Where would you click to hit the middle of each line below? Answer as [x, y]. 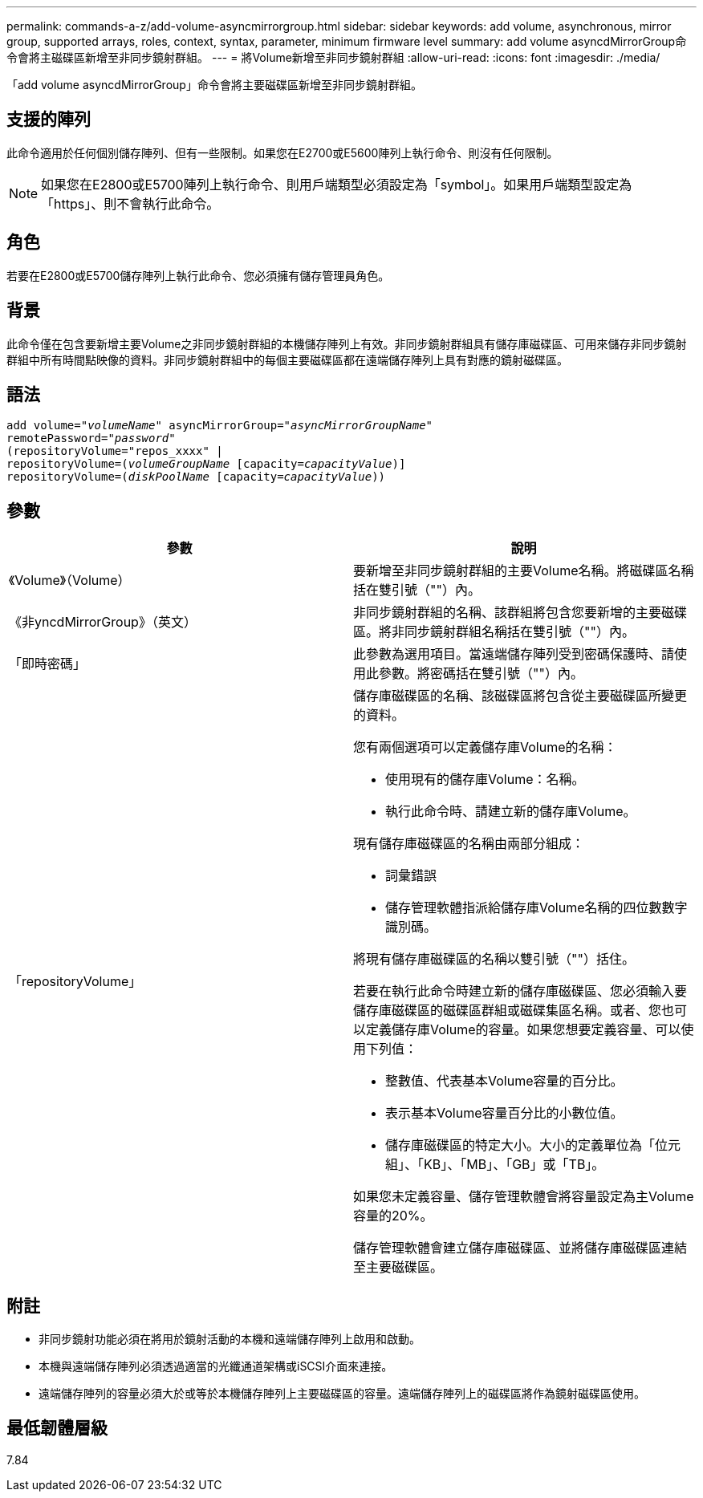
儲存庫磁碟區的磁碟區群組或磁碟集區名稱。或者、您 [508, 1011]
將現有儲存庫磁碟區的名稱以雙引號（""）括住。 [494, 959]
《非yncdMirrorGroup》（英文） [103, 622]
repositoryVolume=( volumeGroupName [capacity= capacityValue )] [206, 464]
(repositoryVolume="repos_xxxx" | [115, 451]
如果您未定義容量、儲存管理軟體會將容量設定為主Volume [524, 1197]
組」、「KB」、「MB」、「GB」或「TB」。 [495, 1165]
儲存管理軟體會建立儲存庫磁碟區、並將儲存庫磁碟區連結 [520, 1248]
